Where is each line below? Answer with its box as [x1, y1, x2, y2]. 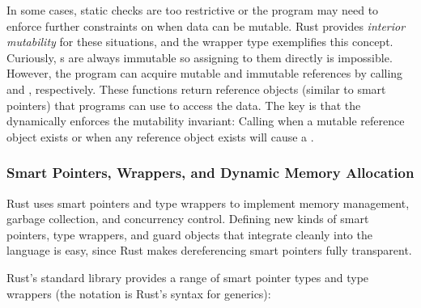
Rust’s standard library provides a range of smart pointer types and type [6, 268, 369, 285]
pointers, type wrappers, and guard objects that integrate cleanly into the [6, 226, 372, 243]
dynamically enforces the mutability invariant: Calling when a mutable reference [6, 112, 405, 129]
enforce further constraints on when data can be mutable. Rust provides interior [6, 17, 406, 34]
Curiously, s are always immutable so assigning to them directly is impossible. [6, 49, 393, 65]
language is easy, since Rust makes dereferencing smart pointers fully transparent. [6, 242, 412, 259]
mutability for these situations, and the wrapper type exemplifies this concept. [6, 33, 393, 50]
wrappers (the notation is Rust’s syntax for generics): [6, 285, 271, 302]
